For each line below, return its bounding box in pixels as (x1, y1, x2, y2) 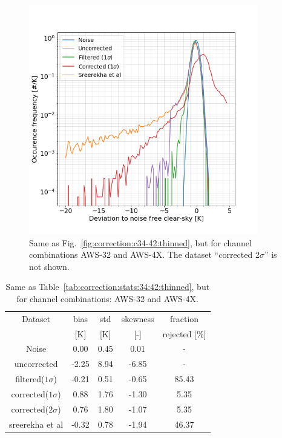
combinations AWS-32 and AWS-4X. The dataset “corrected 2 (29, 248, 260, 261)
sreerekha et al (9, 417, 64, 430)
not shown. (29, 260, 70, 272)
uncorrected (14, 357, 58, 370)
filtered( (15, 372, 45, 385)
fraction (169, 312, 199, 325)
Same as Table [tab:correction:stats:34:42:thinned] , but (5, 280, 210, 293)
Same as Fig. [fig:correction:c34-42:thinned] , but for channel (29, 236, 252, 249)
